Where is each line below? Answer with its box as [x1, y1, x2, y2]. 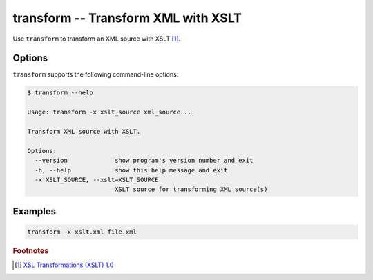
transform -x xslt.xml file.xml [27, 228, 137, 236]
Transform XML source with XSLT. [27, 128, 141, 135]
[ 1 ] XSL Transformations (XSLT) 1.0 [15, 261, 114, 269]
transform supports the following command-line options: [12, 70, 179, 79]
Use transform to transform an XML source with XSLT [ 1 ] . [12, 34, 181, 43]
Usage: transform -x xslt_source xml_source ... [27, 108, 195, 117]
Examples [12, 206, 57, 217]
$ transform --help [27, 89, 93, 97]
